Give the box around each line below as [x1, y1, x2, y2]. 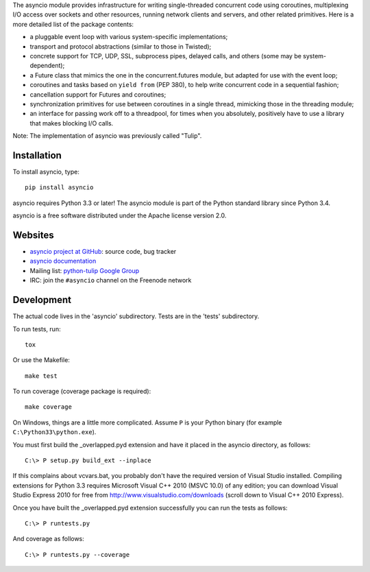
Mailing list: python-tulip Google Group [29, 266, 140, 274]
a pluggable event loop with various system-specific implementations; [29, 33, 228, 41]
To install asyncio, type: [12, 167, 80, 176]
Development [12, 294, 72, 306]
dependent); [29, 62, 65, 70]
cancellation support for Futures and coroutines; [29, 90, 166, 99]
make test [25, 372, 58, 380]
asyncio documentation [29, 257, 97, 265]
